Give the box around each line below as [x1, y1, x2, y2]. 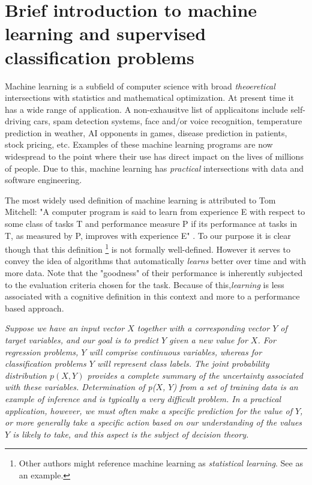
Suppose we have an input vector [5, 322, 125, 334]
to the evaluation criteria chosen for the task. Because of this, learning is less [5, 278, 284, 291]
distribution [5, 369, 47, 381]
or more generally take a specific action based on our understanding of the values [5, 416, 302, 429]
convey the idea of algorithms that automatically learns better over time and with [5, 255, 307, 267]
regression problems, [5, 345, 79, 358]
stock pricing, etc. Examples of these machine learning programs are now [5, 138, 273, 151]
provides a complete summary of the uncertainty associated [87, 369, 303, 381]
